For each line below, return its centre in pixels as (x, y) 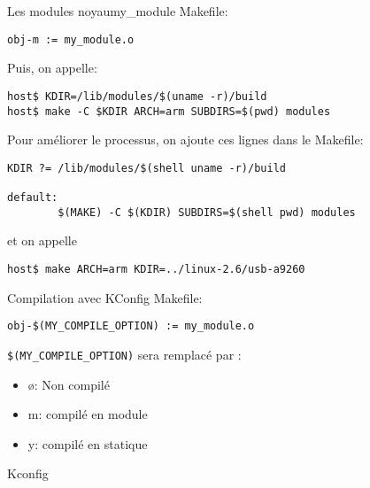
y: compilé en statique (88, 443)
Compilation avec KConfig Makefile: (105, 297)
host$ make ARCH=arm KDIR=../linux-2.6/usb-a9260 (156, 269)
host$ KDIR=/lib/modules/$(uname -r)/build (137, 96)
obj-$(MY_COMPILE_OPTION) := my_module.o (131, 326)
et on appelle (42, 240)
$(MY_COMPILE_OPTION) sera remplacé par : (124, 354)
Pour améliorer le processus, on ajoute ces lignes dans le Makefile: (185, 139)
